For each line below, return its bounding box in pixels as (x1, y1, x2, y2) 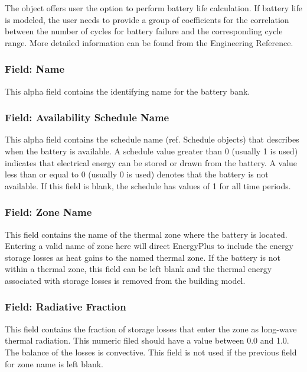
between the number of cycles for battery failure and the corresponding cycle (5, 25, 283, 37)
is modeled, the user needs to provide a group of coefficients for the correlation (5, 13, 289, 25)
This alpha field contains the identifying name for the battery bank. (5, 85, 250, 97)
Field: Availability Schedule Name (5, 110, 169, 125)
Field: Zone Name (5, 205, 92, 219)
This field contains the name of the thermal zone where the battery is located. (5, 228, 288, 240)
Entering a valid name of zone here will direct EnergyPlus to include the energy (5, 240, 293, 252)
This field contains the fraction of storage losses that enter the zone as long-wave (5, 322, 297, 335)
